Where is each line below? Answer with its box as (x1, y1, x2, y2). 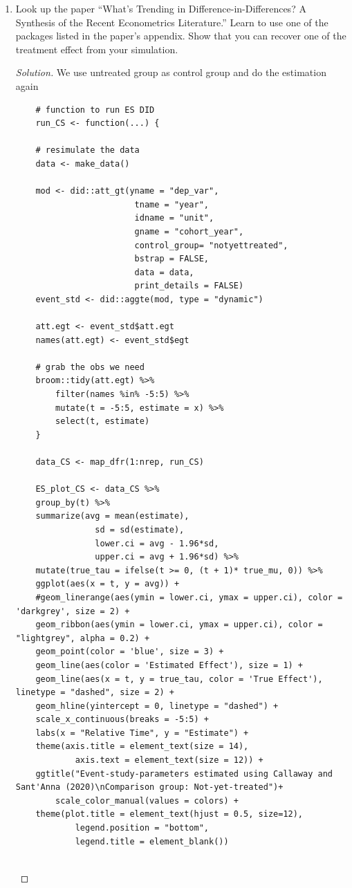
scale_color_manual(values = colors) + (55, 795, 239, 806)
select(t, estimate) (55, 416, 150, 427)
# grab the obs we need (35, 362, 145, 372)
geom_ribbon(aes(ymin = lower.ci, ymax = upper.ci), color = (35, 620, 323, 630)
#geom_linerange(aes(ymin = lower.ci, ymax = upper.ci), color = (35, 592, 343, 602)
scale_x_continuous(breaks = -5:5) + (35, 714, 209, 725)
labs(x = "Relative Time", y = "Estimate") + (35, 728, 249, 738)
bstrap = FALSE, (134, 254, 209, 264)
